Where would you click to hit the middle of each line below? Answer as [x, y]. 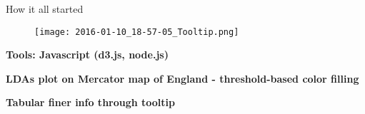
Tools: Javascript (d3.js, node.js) [87, 55]
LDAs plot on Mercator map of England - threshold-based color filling [182, 78]
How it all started [45, 9]
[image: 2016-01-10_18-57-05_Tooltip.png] [137, 32]
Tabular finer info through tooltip [91, 102]
